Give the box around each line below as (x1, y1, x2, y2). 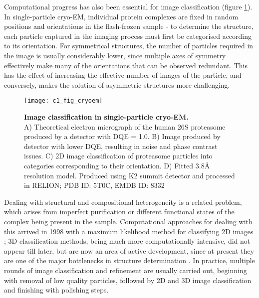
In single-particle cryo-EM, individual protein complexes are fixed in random (4, 11, 239, 21)
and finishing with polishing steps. (4, 285, 109, 295)
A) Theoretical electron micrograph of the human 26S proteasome (24, 121, 226, 132)
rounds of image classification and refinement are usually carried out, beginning (4, 265, 247, 275)
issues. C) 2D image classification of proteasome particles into (24, 150, 213, 161)
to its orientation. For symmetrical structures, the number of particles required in (4, 40, 254, 51)
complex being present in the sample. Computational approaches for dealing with (4, 216, 253, 226)
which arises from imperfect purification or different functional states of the (4, 206, 235, 217)
